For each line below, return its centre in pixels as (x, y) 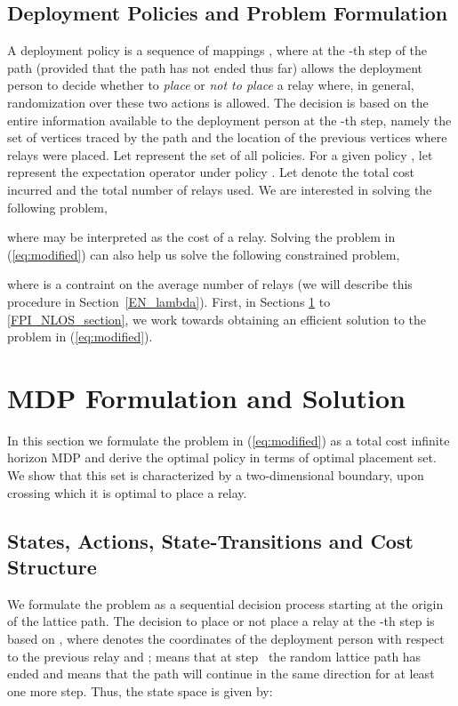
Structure (52, 566)
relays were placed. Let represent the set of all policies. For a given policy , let (220, 154)
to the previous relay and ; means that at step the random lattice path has (214, 656)
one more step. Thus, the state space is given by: (140, 690)
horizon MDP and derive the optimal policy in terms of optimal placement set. (222, 457)
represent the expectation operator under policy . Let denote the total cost (211, 172)
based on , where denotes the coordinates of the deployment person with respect (226, 638)
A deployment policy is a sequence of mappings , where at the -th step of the (217, 50)
